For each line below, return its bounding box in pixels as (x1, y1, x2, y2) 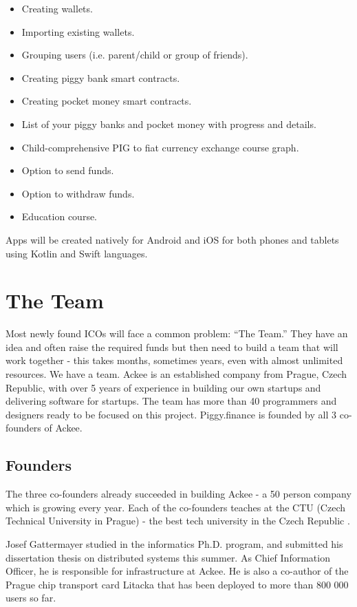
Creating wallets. (21, 1, 93, 15)
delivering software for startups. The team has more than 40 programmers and (6, 394, 337, 408)
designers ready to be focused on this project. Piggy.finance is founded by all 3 (6, 407, 337, 421)
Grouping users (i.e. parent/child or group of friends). (21, 47, 248, 62)
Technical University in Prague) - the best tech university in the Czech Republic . (6, 513, 350, 528)
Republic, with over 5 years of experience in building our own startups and (6, 380, 321, 394)
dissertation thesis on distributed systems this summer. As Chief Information (6, 550, 330, 564)
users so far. (6, 590, 56, 605)
